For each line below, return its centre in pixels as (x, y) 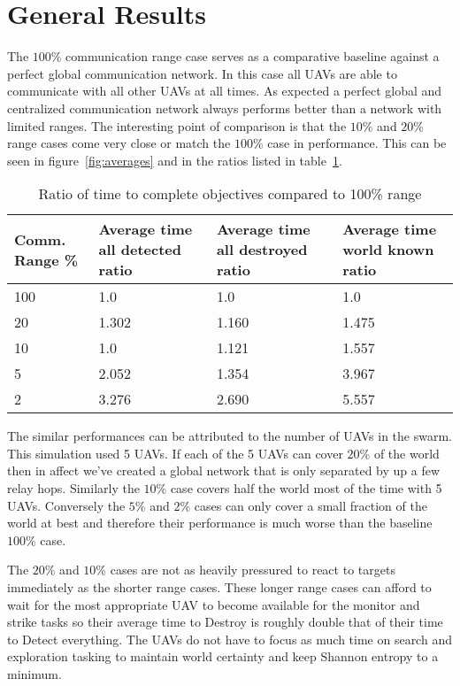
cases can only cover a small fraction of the (310, 505)
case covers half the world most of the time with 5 (306, 488)
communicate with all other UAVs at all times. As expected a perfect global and (225, 91)
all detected (140, 250)
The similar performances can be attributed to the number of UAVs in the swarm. (230, 436)
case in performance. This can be (357, 143)
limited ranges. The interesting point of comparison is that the (177, 125)
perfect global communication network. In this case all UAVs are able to (202, 73)
